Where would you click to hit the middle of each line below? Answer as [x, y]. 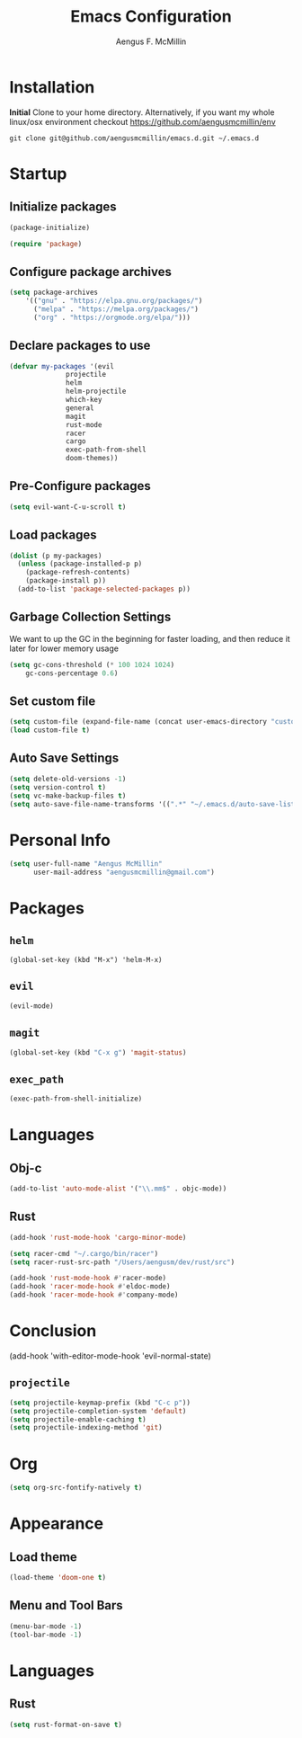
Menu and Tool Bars [66, 1605]
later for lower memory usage [64, 648]
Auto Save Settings [64, 758]
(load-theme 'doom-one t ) [58, 1578]
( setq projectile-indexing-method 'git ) [86, 1428]
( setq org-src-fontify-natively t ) [76, 1488]
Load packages [53, 535]
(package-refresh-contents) [78, 573]
